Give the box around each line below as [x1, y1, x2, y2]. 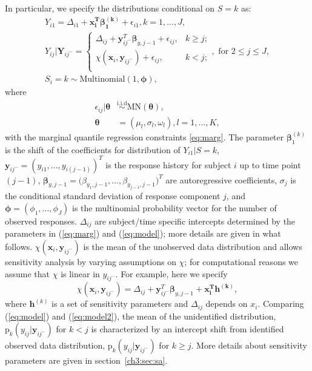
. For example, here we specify [115, 267, 228, 280]
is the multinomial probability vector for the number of [72, 201, 277, 214]
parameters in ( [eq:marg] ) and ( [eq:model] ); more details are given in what [5, 227, 281, 240]
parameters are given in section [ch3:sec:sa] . [5, 354, 168, 367]
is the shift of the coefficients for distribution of [5, 143, 181, 156]
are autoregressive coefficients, [165, 173, 277, 186]
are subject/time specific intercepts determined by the [95, 214, 296, 227]
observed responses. [5, 214, 77, 227]
